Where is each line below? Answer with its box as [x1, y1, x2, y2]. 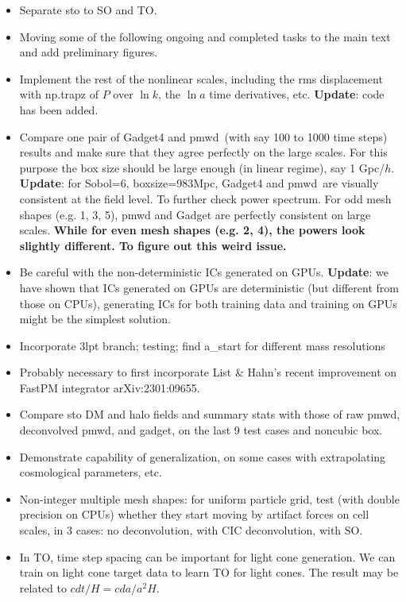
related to [19, 579, 67, 596]
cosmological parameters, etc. [19, 464, 162, 480]
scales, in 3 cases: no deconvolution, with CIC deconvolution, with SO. [19, 522, 363, 538]
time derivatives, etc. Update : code [209, 86, 385, 102]
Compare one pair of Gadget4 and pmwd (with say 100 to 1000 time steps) [19, 128, 388, 145]
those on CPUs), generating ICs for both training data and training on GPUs [19, 295, 397, 311]
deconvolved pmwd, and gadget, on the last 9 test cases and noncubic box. [19, 422, 383, 438]
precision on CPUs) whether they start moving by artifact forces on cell [19, 506, 369, 523]
